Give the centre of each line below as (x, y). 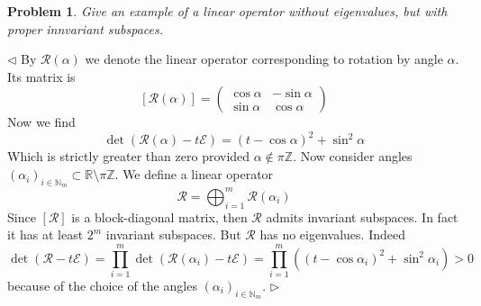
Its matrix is (41, 76)
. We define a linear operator (194, 174)
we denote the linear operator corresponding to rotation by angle (264, 59)
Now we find (41, 122)
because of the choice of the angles (102, 285)
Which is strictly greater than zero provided (129, 156)
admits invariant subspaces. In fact (362, 216)
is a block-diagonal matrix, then (159, 216)
